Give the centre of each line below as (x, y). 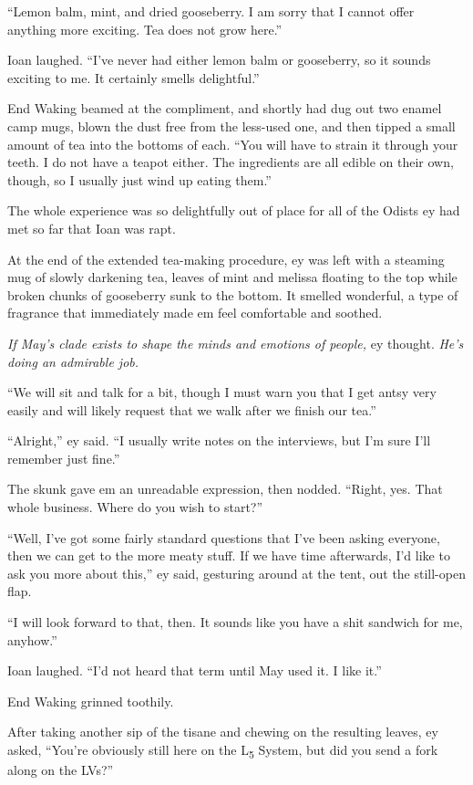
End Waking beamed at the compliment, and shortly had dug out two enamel (225, 108)
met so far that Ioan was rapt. (92, 228)
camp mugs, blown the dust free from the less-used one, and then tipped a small (231, 126)
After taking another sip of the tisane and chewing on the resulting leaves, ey (223, 732)
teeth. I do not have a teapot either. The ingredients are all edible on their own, (231, 162)
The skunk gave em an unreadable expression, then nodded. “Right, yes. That (225, 489)
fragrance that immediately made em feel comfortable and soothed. (195, 313)
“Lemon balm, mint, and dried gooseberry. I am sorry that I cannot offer (211, 11)
